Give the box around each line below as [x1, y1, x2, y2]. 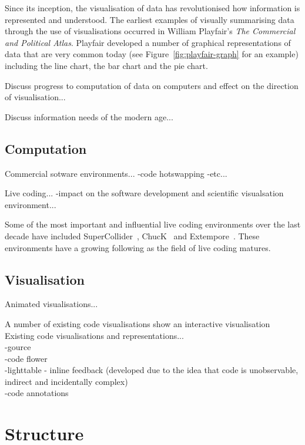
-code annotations [5, 387, 69, 399]
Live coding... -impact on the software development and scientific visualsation [5, 187, 284, 199]
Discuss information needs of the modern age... [5, 110, 173, 123]
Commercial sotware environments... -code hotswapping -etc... [5, 167, 227, 179]
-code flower [5, 352, 48, 364]
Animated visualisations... [5, 298, 98, 310]
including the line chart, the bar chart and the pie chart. [5, 59, 208, 71]
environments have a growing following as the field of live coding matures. [5, 241, 271, 253]
